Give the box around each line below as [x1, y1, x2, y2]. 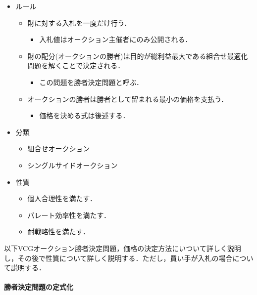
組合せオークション [27, 143, 90, 154]
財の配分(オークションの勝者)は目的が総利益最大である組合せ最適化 [27, 50, 248, 61]
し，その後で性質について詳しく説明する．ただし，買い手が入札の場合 [4, 253, 233, 263]
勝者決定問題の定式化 [4, 282, 73, 292]
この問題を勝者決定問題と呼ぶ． [39, 77, 144, 87]
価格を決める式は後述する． [39, 110, 130, 121]
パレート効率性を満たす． [27, 210, 111, 220]
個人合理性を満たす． [27, 193, 97, 204]
